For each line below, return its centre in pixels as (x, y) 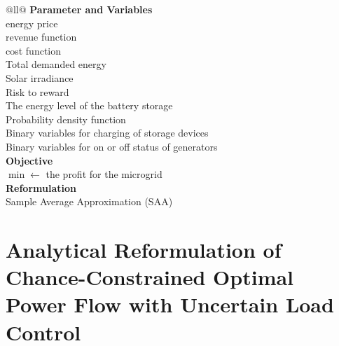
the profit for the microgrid (104, 174)
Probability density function (66, 119)
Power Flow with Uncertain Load (170, 304)
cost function (34, 50)
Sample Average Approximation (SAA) (89, 201)
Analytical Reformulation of (144, 250)
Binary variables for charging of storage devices (107, 133)
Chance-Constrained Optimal (150, 277)
